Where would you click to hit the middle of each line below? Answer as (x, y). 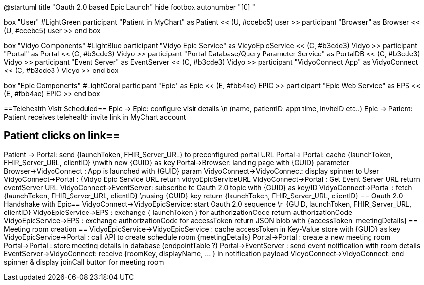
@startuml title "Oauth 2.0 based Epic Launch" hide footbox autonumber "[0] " (130, 7)
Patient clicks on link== (62, 136)
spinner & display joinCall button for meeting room (84, 262)
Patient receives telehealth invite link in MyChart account (95, 117)
